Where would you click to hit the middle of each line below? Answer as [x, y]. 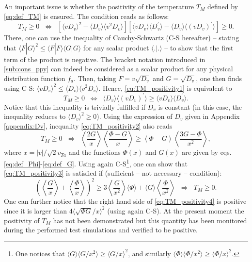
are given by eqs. [207, 152]
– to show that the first [199, 47]
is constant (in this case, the [200, 106]
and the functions [94, 152]
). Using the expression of [134, 116]
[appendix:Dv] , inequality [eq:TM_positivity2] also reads [88, 125]
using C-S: [19, 88]
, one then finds [219, 78]
